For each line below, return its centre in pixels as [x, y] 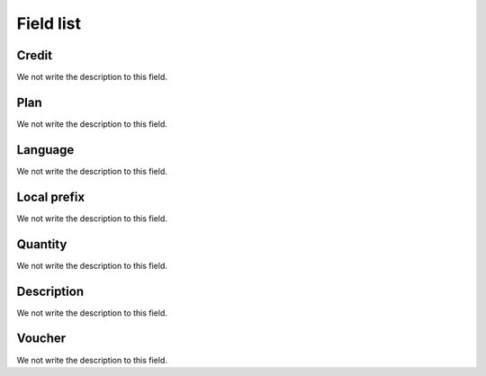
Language [45, 150]
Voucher [41, 339]
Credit [35, 55]
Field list [49, 23]
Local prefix [51, 197]
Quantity [42, 244]
